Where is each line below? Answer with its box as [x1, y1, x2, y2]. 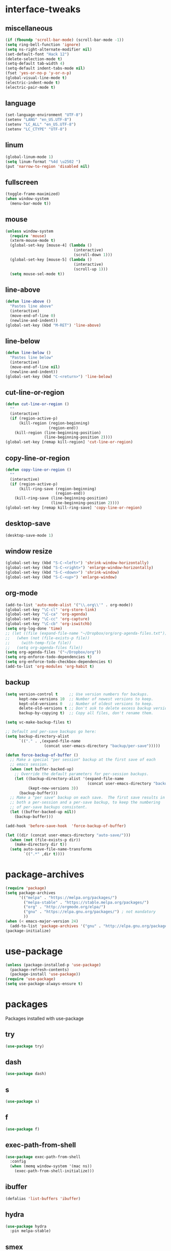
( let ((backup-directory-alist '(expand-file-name [14, 776, 124, 781]
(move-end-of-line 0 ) [10, 313, 56, 318]
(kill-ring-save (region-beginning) [18, 486, 97, 491]
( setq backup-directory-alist [5, 734, 70, 739]
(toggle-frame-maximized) [5, 191, 60, 197]
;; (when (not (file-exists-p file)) [5, 635, 90, 641]
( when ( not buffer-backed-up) [10, 767, 74, 772]
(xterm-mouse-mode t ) [10, 238, 56, 243]
